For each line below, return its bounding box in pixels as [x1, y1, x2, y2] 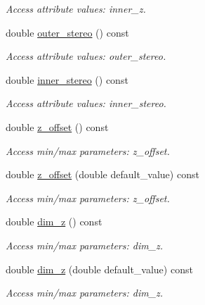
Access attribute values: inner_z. [6, 1, 146, 15]
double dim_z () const [6, 214, 102, 229]
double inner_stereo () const [6, 72, 128, 87]
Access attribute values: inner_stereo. [6, 96, 166, 111]
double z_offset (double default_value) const [6, 167, 199, 182]
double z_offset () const [6, 119, 109, 134]
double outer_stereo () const [6, 25, 129, 39]
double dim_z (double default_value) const [6, 261, 193, 276]
